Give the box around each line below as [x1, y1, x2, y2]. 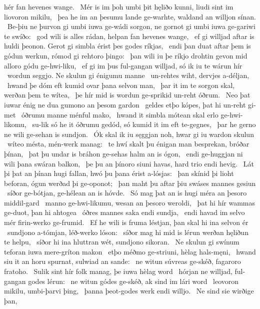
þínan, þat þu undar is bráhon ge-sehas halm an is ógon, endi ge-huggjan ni [4, 148, 243, 158]
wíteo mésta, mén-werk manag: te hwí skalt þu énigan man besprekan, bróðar [7, 138, 249, 149]
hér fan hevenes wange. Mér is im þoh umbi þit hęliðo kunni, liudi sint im [4, 1, 233, 11]
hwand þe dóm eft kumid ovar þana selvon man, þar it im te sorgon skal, [7, 79, 235, 90]
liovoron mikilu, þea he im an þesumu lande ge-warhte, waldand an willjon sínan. [4, 11, 256, 21]
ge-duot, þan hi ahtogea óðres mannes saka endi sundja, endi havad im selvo [4, 207, 245, 217]
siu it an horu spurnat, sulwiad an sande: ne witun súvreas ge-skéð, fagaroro [4, 256, 241, 266]
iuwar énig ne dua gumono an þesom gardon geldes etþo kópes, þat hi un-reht [4, 99, 246, 109]
